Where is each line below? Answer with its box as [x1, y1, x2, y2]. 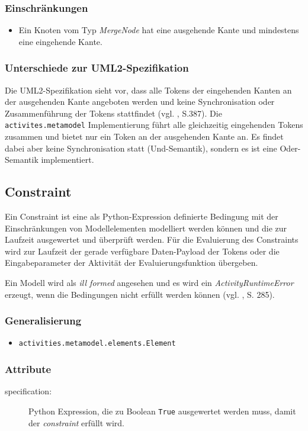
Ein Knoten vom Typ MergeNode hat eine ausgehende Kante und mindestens [18, 24, 299, 36]
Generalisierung [5, 313, 82, 328]
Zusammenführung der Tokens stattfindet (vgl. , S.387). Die [5, 107, 222, 119]
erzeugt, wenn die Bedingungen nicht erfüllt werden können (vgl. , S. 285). [5, 288, 275, 300]
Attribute [5, 362, 52, 376]
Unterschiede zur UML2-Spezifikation [5, 60, 189, 75]
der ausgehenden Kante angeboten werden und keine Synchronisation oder [5, 95, 275, 108]
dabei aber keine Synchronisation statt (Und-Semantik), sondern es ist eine [5, 141, 277, 154]
